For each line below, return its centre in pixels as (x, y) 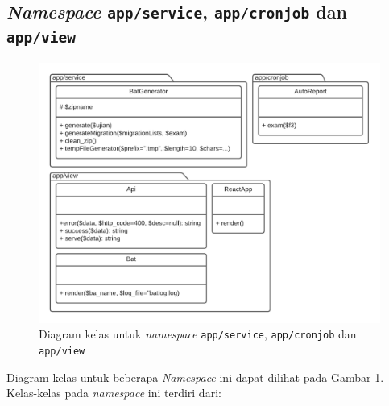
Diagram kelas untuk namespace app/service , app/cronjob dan (198, 334)
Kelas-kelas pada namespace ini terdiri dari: (114, 393)
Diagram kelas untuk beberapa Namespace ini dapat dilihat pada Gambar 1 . (195, 377)
